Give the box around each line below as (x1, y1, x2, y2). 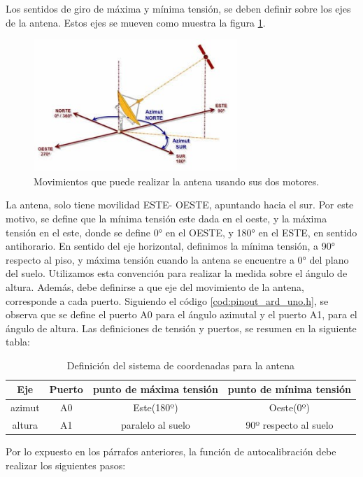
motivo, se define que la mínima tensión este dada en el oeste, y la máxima (6, 211, 327, 225)
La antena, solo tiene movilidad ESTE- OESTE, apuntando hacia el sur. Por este (6, 197, 354, 212)
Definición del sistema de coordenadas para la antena (66, 357, 295, 372)
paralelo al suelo (120, 418, 190, 432)
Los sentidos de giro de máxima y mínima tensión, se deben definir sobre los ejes (6, 1, 351, 15)
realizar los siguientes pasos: (6, 457, 126, 472)
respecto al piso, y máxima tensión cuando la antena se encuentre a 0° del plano (6, 252, 349, 266)
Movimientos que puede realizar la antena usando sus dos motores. (34, 173, 320, 188)
